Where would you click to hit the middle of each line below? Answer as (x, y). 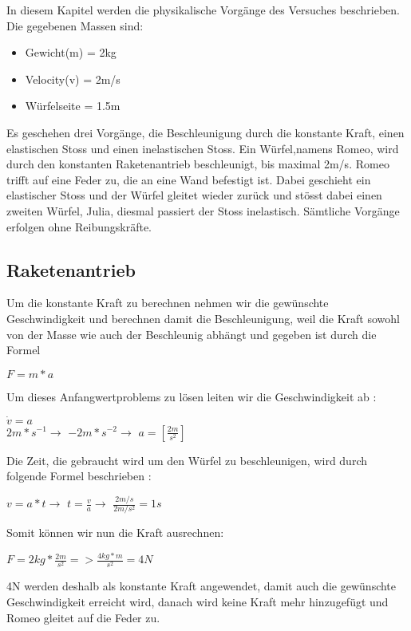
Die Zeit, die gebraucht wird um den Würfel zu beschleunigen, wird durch (187, 460)
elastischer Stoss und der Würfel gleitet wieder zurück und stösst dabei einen (194, 195)
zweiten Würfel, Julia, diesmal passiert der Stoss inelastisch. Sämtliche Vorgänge (203, 210)
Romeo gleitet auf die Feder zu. (83, 617)
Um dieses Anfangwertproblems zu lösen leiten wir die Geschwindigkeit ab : (192, 396)
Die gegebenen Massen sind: (75, 25)
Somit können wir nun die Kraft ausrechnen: (115, 532)
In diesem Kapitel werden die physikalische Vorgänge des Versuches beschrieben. (203, 10)
